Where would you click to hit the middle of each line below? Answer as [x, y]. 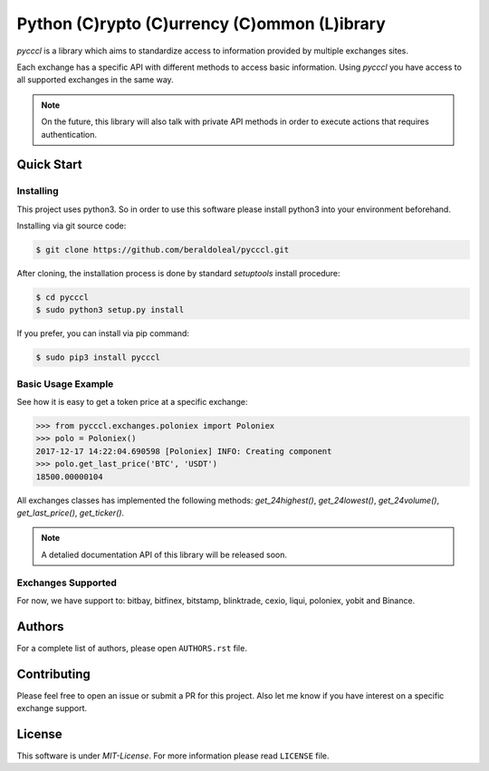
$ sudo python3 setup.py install [110, 310]
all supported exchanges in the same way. [95, 80]
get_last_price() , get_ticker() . [71, 513]
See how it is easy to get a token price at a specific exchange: [132, 402]
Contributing [53, 674]
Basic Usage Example [65, 383]
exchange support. [52, 708]
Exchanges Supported [67, 583]
